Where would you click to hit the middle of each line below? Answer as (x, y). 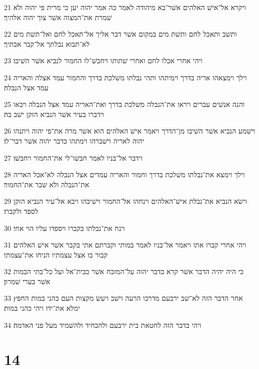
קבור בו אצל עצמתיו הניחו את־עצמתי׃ (56, 254)
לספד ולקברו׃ (21, 211)
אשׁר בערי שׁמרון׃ (27, 281)
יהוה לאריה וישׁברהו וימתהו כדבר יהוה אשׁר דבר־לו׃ (74, 140)
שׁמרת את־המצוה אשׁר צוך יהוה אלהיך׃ (58, 17)
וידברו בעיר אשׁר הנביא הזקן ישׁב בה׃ (54, 114)
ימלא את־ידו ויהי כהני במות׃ (42, 308)
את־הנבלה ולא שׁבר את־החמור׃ (47, 184)
